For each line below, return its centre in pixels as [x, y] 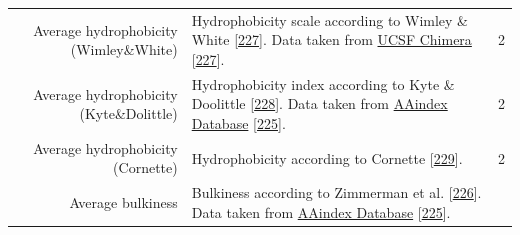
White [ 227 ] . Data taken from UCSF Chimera [331, 39]
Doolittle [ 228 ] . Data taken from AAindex [319, 103]
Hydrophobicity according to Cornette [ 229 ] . [327, 157]
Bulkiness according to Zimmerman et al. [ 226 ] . [336, 192]
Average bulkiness [123, 202]
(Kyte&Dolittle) [128, 113]
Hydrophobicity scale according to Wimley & [329, 19]
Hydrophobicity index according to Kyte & [323, 83]
